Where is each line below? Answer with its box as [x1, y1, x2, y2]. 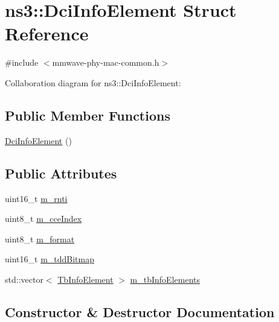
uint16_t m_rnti [5, 192, 68, 204]
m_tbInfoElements [130, 273, 200, 285]
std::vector [5, 273, 43, 285]
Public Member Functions [5, 106, 170, 124]
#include [5, 56, 39, 69]
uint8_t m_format [5, 232, 75, 245]
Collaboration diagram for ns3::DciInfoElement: [5, 76, 181, 89]
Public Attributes [5, 163, 117, 182]
